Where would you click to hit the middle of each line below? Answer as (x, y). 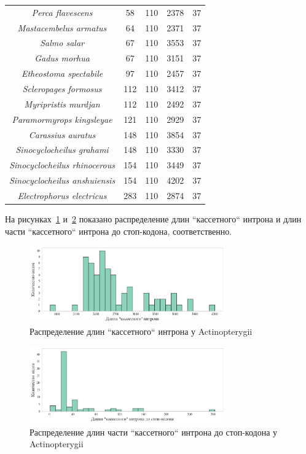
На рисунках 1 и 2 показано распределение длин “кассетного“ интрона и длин (153, 218)
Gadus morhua (62, 58)
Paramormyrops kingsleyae (62, 119)
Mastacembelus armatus (62, 27)
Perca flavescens (62, 12)
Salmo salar (62, 43)
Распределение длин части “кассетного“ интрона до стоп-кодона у (154, 432)
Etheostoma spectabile (62, 73)
